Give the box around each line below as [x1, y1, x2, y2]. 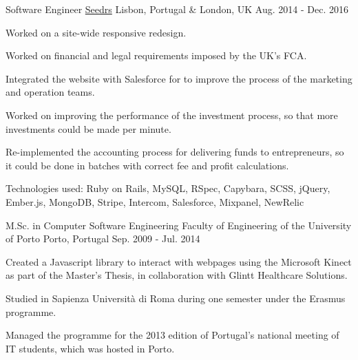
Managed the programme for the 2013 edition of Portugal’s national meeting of [6, 328, 339, 342]
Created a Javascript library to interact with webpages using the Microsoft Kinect [6, 254, 352, 268]
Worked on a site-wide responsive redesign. [6, 25, 187, 39]
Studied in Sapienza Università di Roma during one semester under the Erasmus [6, 290, 346, 305]
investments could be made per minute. [6, 121, 171, 136]
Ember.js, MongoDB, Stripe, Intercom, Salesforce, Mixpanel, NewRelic [6, 194, 304, 209]
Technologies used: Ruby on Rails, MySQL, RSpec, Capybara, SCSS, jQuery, [6, 181, 330, 195]
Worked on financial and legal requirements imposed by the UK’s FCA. [6, 48, 307, 63]
